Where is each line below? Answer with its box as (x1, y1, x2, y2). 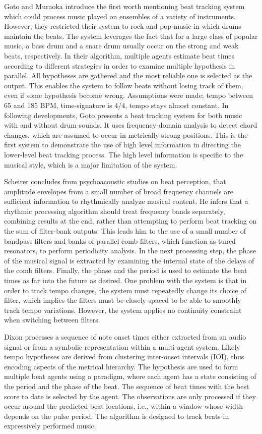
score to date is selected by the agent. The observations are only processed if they (4, 391, 256, 401)
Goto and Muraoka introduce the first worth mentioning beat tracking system (4, 1, 245, 11)
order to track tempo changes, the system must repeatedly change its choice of (4, 285, 246, 295)
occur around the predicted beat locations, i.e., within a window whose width (4, 401, 243, 411)
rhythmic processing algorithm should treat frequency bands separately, (4, 205, 225, 216)
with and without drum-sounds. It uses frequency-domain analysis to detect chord (4, 120, 257, 130)
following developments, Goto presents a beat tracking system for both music (4, 110, 242, 120)
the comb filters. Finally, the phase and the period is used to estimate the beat (4, 265, 247, 276)
